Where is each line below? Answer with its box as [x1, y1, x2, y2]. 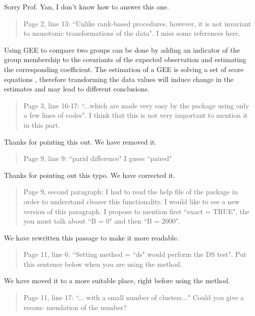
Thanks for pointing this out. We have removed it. [4, 136, 157, 147]
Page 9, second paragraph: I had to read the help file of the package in [23, 186, 238, 197]
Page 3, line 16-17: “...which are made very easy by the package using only [23, 100, 249, 110]
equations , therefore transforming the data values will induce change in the [4, 74, 234, 84]
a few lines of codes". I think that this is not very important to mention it [23, 110, 248, 120]
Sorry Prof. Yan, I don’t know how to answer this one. [4, 1, 169, 11]
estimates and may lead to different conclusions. [4, 83, 150, 94]
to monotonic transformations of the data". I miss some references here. [23, 28, 241, 38]
